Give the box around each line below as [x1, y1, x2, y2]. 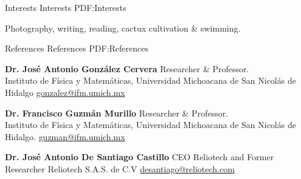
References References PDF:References [5, 42, 149, 55]
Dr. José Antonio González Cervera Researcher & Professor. [5, 62, 249, 75]
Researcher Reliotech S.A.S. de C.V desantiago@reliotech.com [5, 162, 235, 175]
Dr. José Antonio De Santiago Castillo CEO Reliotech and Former [5, 150, 274, 163]
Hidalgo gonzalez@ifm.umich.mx [5, 86, 125, 98]
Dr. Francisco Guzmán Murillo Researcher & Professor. [5, 106, 229, 119]
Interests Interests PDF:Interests [5, 1, 126, 13]
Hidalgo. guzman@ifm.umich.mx [5, 130, 125, 143]
